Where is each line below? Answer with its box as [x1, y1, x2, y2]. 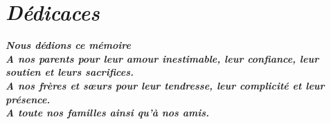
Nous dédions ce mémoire [6, 38, 131, 52]
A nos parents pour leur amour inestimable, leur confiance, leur [6, 51, 319, 65]
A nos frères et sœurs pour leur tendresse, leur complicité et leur [6, 78, 325, 92]
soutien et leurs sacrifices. [6, 65, 134, 79]
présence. [6, 92, 51, 106]
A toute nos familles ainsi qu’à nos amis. [6, 105, 209, 120]
